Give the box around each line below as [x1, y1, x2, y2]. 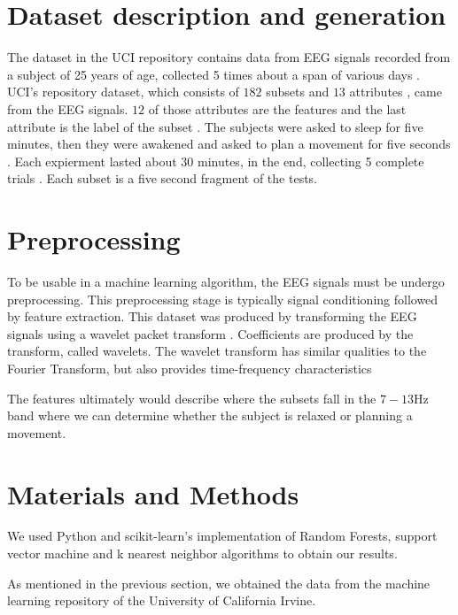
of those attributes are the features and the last [148, 99, 407, 118]
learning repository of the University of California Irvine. [7, 591, 316, 610]
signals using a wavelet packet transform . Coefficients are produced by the [7, 324, 414, 342]
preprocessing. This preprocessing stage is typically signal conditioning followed [7, 289, 439, 308]
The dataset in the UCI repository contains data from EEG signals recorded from [7, 48, 451, 66]
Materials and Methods [7, 475, 299, 511]
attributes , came [349, 82, 442, 101]
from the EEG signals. [7, 99, 128, 118]
